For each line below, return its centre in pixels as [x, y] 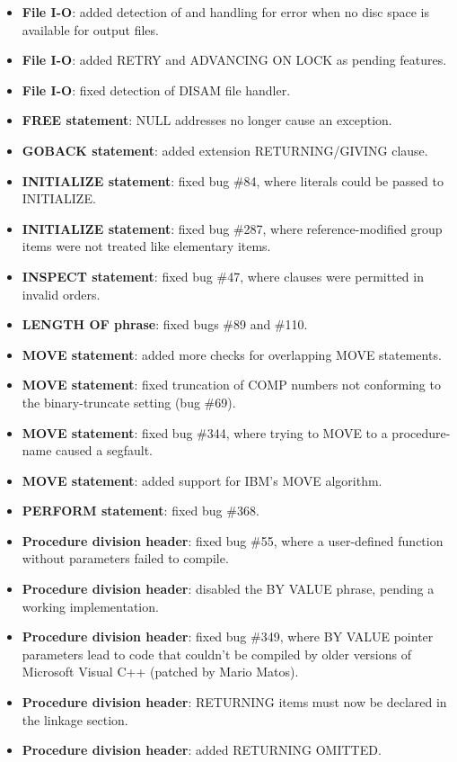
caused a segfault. [104, 450]
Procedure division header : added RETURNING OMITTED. [202, 750]
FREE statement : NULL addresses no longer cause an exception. [207, 120]
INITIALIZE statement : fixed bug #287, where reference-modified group [232, 228]
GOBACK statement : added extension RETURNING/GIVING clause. [225, 150]
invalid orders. [61, 294]
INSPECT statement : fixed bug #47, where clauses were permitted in [223, 276]
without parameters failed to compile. [125, 558]
